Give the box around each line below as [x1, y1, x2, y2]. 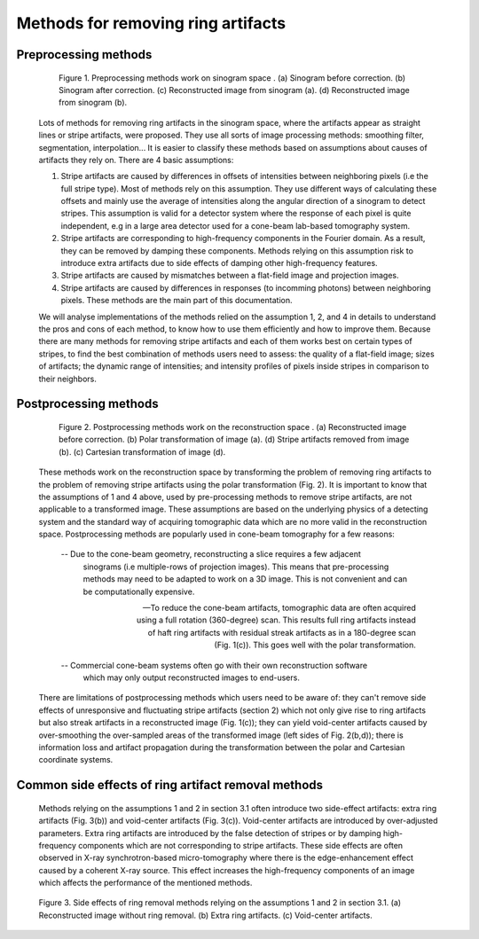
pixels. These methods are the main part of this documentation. [60, 295, 293, 306]
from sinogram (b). [59, 98, 128, 108]
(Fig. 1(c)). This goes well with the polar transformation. [214, 639, 416, 651]
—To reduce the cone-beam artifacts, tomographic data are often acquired [142, 603, 416, 614]
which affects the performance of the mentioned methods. [38, 878, 253, 888]
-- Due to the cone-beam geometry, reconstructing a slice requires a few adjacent [60, 549, 361, 559]
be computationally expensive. [82, 586, 195, 597]
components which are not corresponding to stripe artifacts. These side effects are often [78, 840, 404, 850]
